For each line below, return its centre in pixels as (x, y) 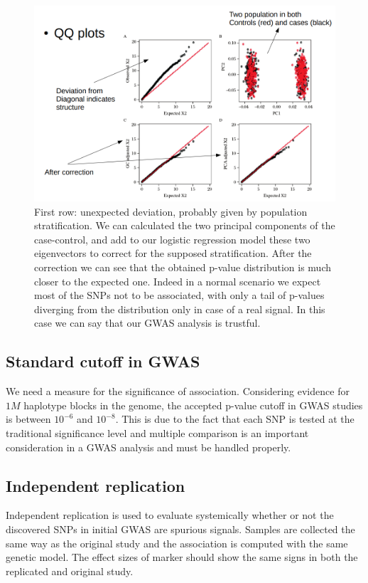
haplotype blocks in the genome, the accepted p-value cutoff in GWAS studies (193, 405)
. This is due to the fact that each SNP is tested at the (235, 419)
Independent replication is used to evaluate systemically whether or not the (170, 515)
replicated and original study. (70, 571)
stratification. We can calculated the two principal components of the (185, 225)
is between (28, 419)
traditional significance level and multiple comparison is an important (157, 432)
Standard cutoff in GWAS (103, 361)
